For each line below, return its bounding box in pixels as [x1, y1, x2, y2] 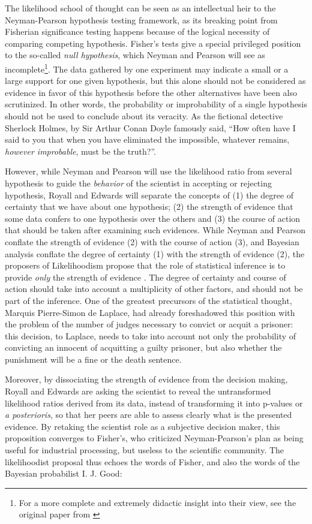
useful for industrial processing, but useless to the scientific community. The [5, 444, 284, 456]
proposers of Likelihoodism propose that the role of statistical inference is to [5, 259, 286, 272]
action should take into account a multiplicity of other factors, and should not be [5, 282, 303, 295]
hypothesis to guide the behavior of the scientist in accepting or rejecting [5, 176, 272, 189]
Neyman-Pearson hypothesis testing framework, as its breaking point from [5, 13, 278, 26]
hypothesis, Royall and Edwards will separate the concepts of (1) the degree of [5, 188, 294, 201]
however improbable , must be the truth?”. [5, 144, 156, 157]
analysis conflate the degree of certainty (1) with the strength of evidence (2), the [5, 247, 305, 260]
